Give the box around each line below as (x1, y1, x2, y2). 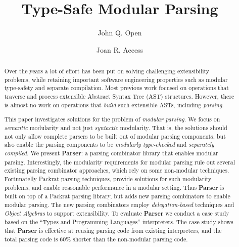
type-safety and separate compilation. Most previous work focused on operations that (4, 84, 229, 92)
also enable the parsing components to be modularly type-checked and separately (4, 140, 214, 149)
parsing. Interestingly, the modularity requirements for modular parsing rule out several (4, 157, 235, 166)
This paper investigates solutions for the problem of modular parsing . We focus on (4, 115, 220, 124)
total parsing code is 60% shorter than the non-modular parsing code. (4, 235, 188, 243)
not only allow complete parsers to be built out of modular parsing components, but (4, 132, 226, 140)
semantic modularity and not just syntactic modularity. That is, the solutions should (4, 123, 227, 132)
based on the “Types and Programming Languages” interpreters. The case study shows (4, 218, 233, 226)
